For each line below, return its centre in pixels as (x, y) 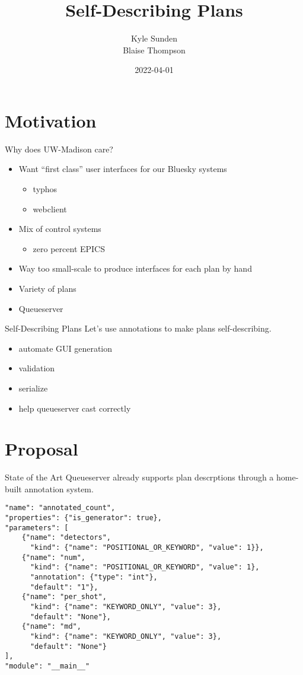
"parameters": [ (37, 528)
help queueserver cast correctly (75, 408)
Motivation (51, 120)
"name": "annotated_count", (60, 508)
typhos (45, 189)
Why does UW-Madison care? (59, 149)
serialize (33, 388)
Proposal (42, 449)
